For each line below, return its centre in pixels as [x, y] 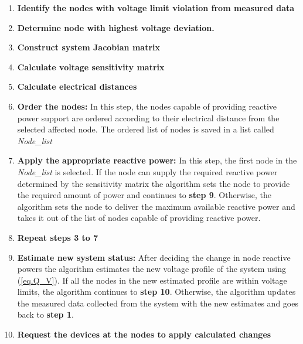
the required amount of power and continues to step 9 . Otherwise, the [144, 195]
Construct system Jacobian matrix [89, 47]
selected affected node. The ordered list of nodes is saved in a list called [146, 129]
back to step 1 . [45, 314]
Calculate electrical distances [77, 86]
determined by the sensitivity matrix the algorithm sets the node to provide [154, 183]
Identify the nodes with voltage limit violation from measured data [156, 8]
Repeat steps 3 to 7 [58, 237]
